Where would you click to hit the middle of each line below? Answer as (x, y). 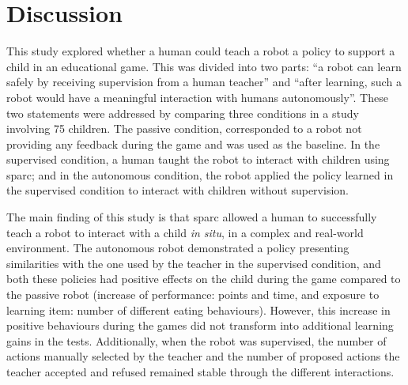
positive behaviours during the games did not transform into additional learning (200, 325)
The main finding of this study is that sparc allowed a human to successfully (192, 217)
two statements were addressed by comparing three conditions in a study (183, 113)
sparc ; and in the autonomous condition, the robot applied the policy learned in (200, 174)
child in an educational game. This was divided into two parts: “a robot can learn (204, 66)
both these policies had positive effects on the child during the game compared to (204, 279)
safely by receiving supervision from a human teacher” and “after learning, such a (204, 82)
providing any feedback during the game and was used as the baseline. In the (193, 143)
